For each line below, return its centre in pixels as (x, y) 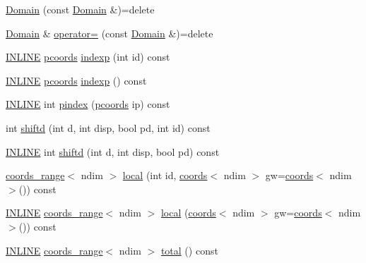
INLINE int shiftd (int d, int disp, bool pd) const (113, 151)
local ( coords (188, 213)
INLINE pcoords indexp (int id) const (88, 57)
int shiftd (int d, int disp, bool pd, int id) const (108, 127)
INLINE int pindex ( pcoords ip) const (88, 104)
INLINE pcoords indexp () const (76, 80)
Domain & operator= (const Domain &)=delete (110, 33)
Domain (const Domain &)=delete (80, 9)
